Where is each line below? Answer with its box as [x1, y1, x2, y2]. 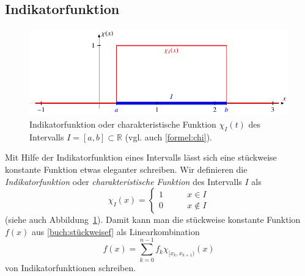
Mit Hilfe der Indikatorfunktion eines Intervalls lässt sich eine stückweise [5, 151, 277, 164]
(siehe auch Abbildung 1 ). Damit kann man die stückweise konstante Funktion [5, 213, 301, 226]
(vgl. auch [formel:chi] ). [125, 130, 212, 143]
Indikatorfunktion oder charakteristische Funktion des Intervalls [5, 175, 242, 187]
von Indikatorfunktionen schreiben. [5, 261, 136, 274]
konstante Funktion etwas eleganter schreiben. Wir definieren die [5, 163, 248, 175]
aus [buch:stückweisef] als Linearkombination [32, 225, 200, 238]
